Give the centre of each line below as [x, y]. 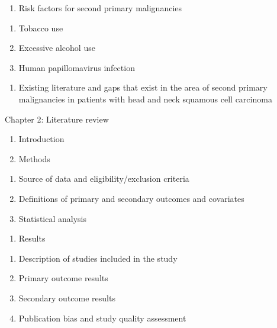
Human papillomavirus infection [77, 67]
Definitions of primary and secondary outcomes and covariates [131, 198]
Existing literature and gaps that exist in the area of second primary [143, 87]
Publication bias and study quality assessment [102, 318]
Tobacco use [41, 28]
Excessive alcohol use [57, 48]
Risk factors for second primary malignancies [100, 8]
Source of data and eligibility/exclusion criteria [104, 179]
